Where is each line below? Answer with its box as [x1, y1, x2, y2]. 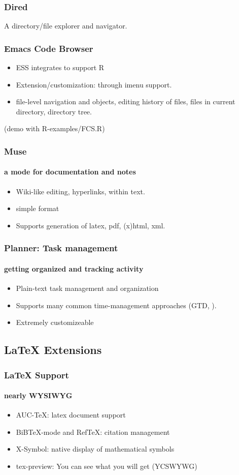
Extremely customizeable [16, 317, 94, 328]
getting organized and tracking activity [4, 263, 144, 274]
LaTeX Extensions [4, 342, 102, 358]
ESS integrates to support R [16, 62, 105, 73]
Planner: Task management [4, 242, 118, 254]
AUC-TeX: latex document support [16, 409, 126, 420]
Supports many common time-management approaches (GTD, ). [16, 300, 217, 310]
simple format [16, 203, 59, 214]
